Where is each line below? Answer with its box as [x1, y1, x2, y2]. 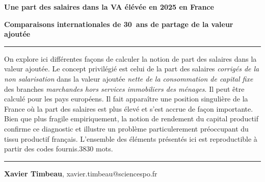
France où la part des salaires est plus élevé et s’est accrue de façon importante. [4, 103, 253, 114]
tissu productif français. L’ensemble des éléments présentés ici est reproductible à [4, 133, 257, 144]
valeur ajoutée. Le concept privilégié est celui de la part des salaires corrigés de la [4, 63, 259, 74]
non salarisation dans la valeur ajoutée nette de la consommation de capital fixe [4, 73, 253, 84]
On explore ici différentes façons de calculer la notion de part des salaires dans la [4, 53, 257, 64]
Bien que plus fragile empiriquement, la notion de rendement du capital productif [4, 113, 259, 124]
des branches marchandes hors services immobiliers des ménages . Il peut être [4, 83, 245, 94]
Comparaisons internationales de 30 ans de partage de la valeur [4, 18, 233, 29]
